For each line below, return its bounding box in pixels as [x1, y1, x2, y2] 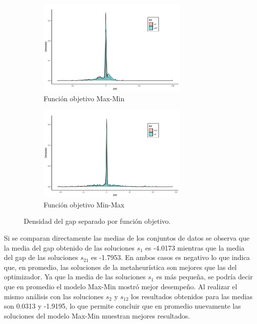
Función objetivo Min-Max [44, 199, 125, 209]
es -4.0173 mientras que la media [145, 242, 245, 253]
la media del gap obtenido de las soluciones [4, 242, 135, 253]
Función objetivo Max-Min [44, 93, 125, 103]
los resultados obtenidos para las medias [131, 291, 253, 301]
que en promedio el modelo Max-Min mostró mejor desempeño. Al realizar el [4, 281, 237, 291]
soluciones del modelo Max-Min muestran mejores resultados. [4, 310, 190, 321]
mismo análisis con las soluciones [4, 291, 104, 301]
